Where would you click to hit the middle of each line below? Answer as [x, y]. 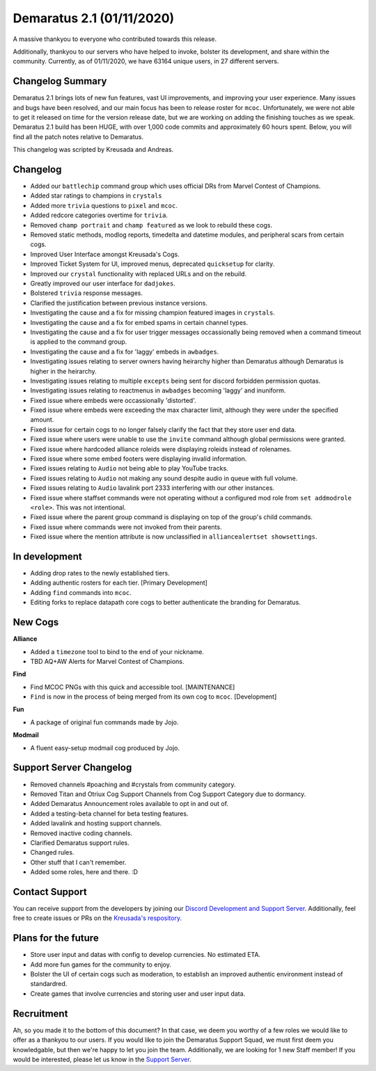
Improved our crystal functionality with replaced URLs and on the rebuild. [139, 273]
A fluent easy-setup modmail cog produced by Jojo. [105, 747]
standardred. [49, 984]
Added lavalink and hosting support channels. [96, 823]
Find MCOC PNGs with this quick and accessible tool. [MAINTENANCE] [133, 687]
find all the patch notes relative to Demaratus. [78, 136]
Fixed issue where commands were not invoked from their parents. [126, 527]
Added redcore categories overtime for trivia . [99, 215]
